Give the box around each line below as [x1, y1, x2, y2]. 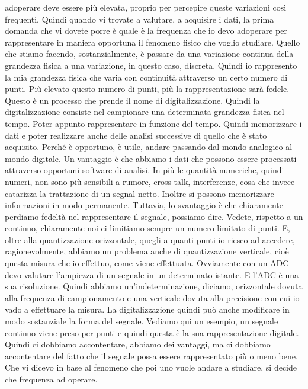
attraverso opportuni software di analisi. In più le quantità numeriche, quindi [5, 164, 284, 176]
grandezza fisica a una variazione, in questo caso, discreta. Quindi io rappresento [5, 59, 297, 71]
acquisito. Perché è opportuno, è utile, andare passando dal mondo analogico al [5, 141, 293, 153]
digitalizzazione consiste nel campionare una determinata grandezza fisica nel [5, 106, 284, 118]
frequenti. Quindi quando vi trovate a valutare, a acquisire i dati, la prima [5, 12, 274, 25]
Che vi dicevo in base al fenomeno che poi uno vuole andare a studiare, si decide [5, 361, 297, 374]
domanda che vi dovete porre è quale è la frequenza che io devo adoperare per [5, 24, 287, 37]
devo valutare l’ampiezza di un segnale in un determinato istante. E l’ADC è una [5, 268, 299, 280]
